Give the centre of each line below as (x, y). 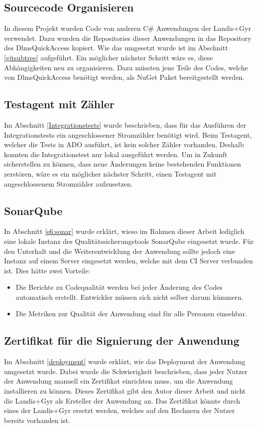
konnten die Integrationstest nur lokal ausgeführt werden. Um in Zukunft (116, 154)
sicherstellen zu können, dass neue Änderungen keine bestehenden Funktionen (123, 164)
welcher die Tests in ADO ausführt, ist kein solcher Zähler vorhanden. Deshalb (124, 144)
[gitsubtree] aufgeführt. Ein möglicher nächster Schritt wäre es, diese (109, 57)
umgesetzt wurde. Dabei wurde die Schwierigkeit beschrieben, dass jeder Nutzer (126, 371)
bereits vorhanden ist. (37, 420)
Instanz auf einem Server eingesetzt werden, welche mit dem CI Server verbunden (129, 261)
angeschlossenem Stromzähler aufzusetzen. (68, 183)
